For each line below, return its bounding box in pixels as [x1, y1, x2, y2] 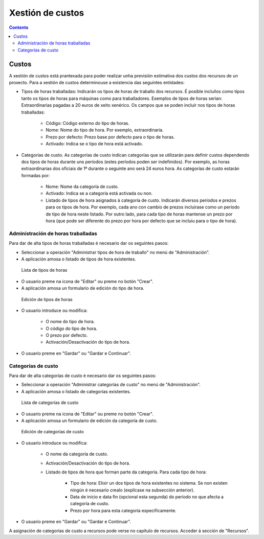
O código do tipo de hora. [45, 326, 98, 331]
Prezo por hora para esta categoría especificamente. [70, 507, 177, 514]
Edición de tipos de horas [21, 296, 73, 302]
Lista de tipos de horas [21, 267, 67, 273]
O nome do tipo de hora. [45, 319, 95, 325]
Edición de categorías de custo [21, 429, 84, 435]
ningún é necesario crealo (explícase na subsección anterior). [70, 487, 195, 493]
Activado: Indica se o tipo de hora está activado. [45, 141, 143, 147]
